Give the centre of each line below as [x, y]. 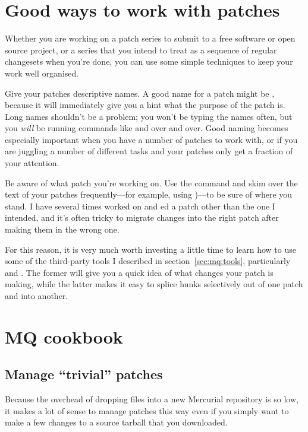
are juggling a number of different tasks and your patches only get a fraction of [149, 151]
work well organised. [42, 73]
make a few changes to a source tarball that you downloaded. [116, 422]
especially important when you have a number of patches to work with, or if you [151, 139]
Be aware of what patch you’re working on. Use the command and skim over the [151, 182]
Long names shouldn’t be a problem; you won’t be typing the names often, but [149, 116]
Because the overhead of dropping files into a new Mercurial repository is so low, [152, 399]
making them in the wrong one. [62, 229]
